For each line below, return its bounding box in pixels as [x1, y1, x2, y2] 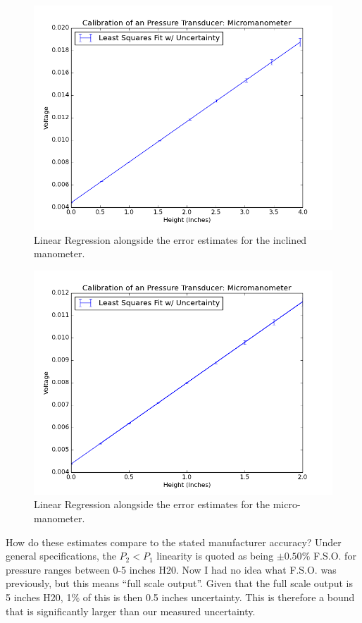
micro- [273, 497, 301, 512]
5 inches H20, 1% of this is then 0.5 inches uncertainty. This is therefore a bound [6, 589, 355, 604]
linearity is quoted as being [156, 548, 274, 563]
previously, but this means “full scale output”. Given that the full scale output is [6, 576, 353, 591]
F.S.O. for [313, 548, 356, 563]
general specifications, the [6, 548, 116, 563]
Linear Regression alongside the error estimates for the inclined [34, 232, 307, 247]
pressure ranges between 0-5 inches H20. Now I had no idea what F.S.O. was [6, 562, 337, 576]
